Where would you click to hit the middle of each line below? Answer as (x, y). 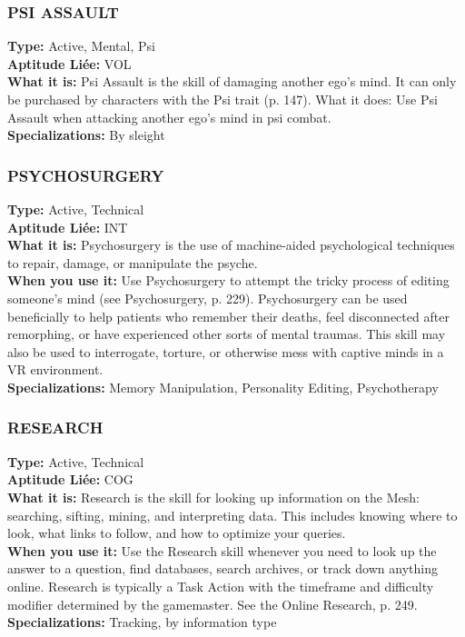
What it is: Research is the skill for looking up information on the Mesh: (213, 497)
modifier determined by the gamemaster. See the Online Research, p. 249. (213, 604)
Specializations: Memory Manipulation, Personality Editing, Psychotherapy (223, 387)
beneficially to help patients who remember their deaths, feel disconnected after (228, 316)
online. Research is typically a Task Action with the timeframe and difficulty (221, 586)
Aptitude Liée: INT (68, 227)
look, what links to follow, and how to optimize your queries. (177, 533)
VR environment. (55, 369)
